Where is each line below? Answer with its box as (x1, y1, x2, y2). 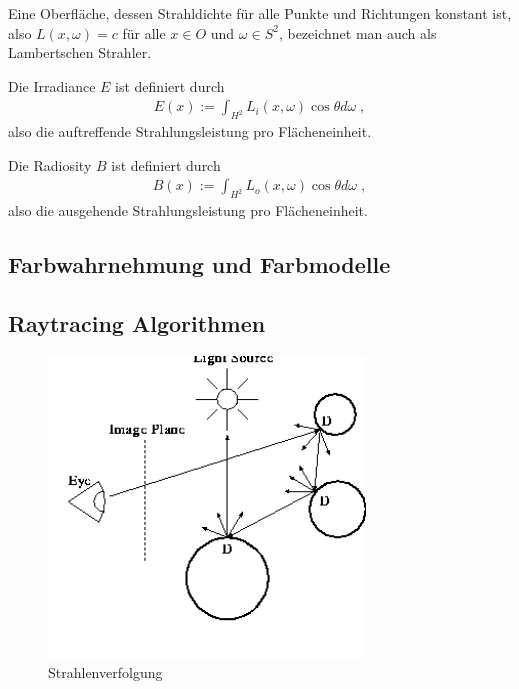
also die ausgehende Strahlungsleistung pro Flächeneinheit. (8, 200, 368, 221)
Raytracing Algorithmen (8, 307, 266, 338)
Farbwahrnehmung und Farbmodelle (8, 249, 391, 280)
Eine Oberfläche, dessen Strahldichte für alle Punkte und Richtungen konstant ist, (8, 3, 512, 23)
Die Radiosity (8, 154, 92, 175)
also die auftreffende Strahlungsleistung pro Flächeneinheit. (8, 121, 372, 142)
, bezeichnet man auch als (278, 22, 437, 43)
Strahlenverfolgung (48, 662, 163, 682)
